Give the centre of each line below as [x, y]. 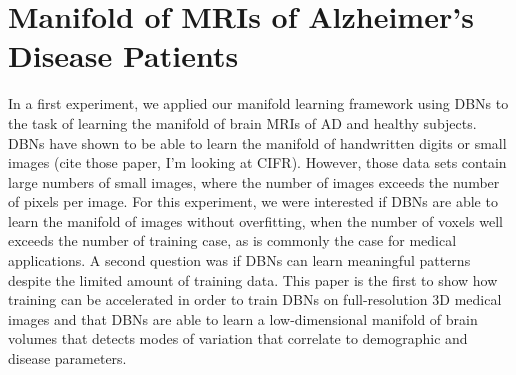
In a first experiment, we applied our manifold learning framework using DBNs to [258, 103]
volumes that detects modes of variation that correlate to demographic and [238, 338]
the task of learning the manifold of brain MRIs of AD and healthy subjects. [242, 122]
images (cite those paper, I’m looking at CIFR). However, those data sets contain [257, 162]
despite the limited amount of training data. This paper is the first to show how [253, 279]
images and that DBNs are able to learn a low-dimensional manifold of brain [243, 318]
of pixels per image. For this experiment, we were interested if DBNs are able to [253, 201]
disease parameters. [67, 358]
